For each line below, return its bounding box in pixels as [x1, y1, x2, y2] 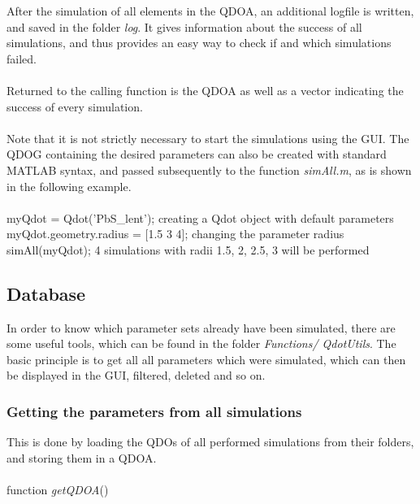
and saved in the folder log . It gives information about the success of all [6, 18, 362, 35]
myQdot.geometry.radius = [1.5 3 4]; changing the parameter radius [6, 225, 344, 242]
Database [6, 280, 86, 306]
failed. [6, 50, 37, 67]
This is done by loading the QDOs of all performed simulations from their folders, [6, 433, 414, 450]
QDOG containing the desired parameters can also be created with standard [6, 146, 387, 163]
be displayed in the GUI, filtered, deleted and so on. [6, 367, 266, 384]
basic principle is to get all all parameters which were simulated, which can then [6, 350, 406, 367]
